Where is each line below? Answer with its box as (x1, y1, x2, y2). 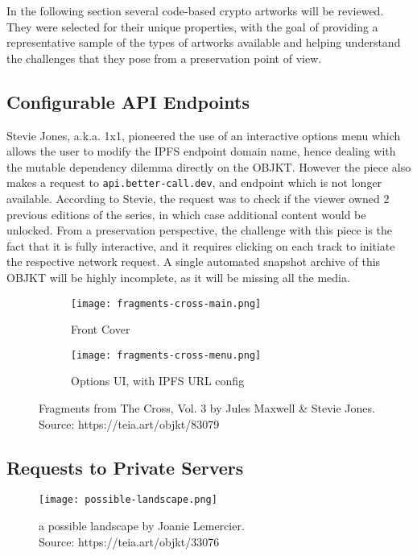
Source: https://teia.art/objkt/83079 (39, 415, 220, 432)
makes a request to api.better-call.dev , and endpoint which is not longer (6, 174, 382, 191)
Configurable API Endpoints (6, 89, 250, 114)
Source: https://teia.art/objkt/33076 (39, 533, 220, 550)
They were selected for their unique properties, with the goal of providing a (6, 18, 378, 35)
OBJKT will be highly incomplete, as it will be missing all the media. (6, 268, 350, 285)
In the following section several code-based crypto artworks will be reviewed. (6, 2, 384, 19)
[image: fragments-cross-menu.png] (71, 349, 262, 361)
